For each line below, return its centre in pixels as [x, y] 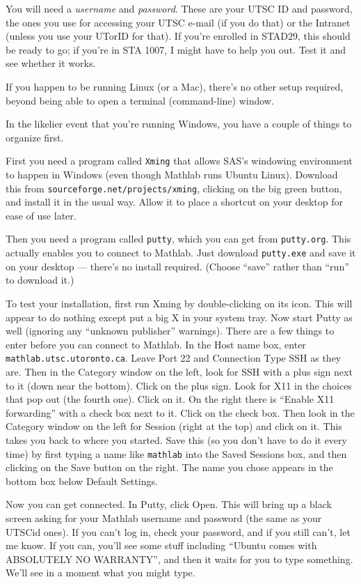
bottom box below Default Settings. [82, 481]
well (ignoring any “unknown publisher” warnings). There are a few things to [170, 331]
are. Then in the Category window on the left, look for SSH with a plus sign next [179, 371]
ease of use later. [41, 215]
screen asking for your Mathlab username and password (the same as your [164, 517]
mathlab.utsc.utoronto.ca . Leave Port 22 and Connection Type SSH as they [174, 358]
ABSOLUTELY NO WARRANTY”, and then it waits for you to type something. [179, 559]
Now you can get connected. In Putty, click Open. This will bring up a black [169, 504]
